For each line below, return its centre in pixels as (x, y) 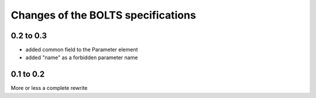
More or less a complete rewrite (49, 88)
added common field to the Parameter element (82, 50)
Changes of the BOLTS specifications (103, 15)
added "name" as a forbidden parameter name (82, 57)
